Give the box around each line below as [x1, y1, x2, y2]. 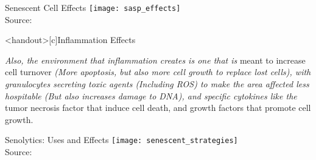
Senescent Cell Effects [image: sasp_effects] [5, 1, 181, 13]
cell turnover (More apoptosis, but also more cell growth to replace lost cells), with [5, 65, 311, 78]
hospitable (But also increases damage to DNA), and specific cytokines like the [5, 89, 297, 102]
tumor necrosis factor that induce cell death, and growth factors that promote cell [5, 101, 311, 114]
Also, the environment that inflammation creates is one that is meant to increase [5, 53, 306, 66]
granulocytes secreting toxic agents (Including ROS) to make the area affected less [5, 78, 309, 90]
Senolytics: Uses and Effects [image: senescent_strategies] [5, 133, 238, 146]
